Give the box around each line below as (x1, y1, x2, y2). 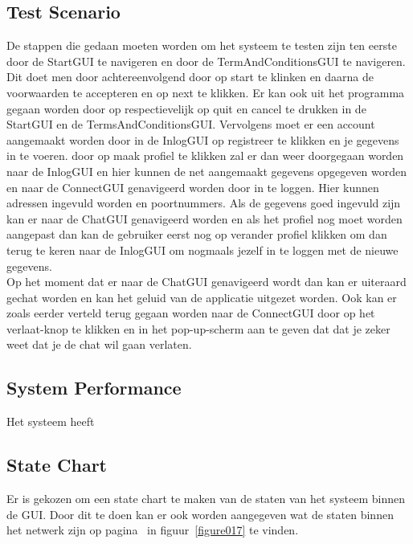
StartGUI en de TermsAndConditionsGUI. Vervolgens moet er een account (6, 116, 375, 133)
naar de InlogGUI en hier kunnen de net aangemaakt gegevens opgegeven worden (6, 162, 407, 179)
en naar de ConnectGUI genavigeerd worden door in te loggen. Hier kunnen (6, 178, 379, 195)
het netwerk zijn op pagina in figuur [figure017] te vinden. (6, 522, 299, 538)
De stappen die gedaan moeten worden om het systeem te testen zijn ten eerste (6, 37, 397, 54)
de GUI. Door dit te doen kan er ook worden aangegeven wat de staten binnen (6, 505, 394, 522)
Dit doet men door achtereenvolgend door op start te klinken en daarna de (6, 68, 374, 85)
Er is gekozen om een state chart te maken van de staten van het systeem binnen (6, 490, 406, 507)
